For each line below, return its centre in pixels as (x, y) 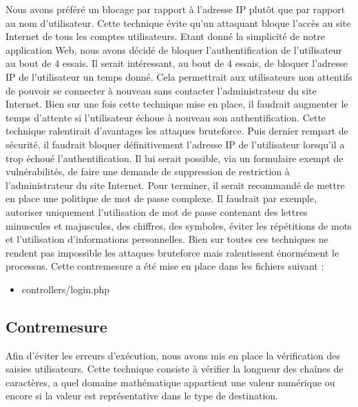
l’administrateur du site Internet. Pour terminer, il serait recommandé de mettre (175, 185)
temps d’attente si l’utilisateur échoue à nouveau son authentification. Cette (166, 117)
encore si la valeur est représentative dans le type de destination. (142, 396)
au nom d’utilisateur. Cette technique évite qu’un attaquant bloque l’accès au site (178, 22)
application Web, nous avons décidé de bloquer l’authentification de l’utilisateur (174, 49)
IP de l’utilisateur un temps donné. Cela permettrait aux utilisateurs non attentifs (179, 76)
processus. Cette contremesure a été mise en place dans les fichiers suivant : (165, 266)
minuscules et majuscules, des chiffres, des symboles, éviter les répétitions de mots (179, 225)
